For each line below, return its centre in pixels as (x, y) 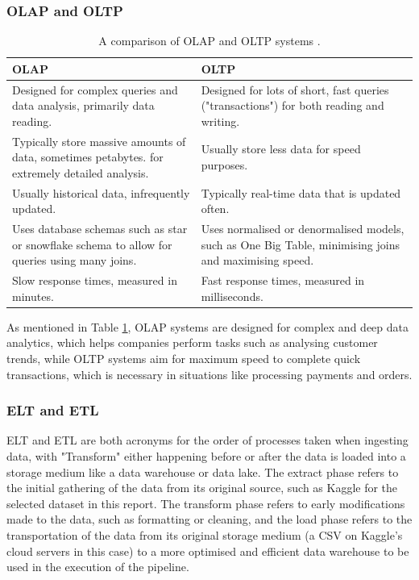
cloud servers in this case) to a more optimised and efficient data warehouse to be (208, 551)
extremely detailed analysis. (81, 172)
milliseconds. (232, 296)
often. (215, 209)
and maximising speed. (257, 260)
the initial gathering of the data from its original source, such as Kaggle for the (202, 488)
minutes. (33, 296)
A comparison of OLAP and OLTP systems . (209, 41)
